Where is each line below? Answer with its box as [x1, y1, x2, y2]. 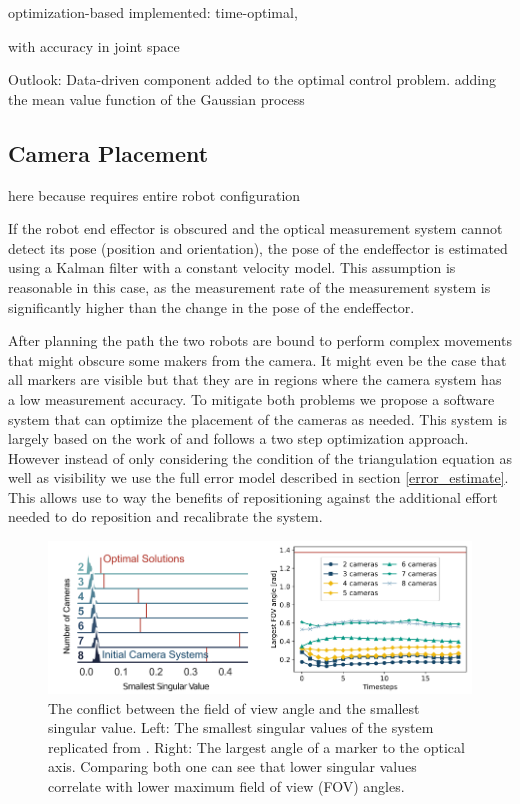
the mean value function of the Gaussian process [8, 88, 305, 109]
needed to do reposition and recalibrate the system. [8, 506, 323, 527]
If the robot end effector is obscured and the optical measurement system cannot [8, 218, 503, 239]
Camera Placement [8, 137, 209, 168]
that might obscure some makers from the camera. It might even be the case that [8, 349, 507, 370]
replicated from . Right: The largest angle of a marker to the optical [48, 736, 465, 757]
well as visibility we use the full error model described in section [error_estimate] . [8, 467, 509, 488]
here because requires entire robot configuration [8, 184, 301, 205]
